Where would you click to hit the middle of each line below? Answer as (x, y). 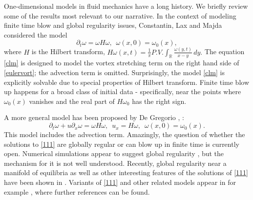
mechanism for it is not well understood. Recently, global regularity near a (115, 163)
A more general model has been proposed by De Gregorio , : (94, 117)
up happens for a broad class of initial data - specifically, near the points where (123, 91)
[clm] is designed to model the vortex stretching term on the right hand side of (122, 63)
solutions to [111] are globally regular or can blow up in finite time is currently (122, 144)
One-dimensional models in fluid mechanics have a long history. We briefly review (126, 6)
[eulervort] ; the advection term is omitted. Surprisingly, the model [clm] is (114, 72)
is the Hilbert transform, (68, 51)
